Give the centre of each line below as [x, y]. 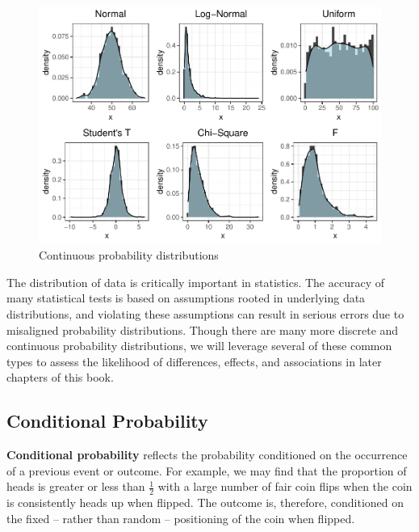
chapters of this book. [60, 377]
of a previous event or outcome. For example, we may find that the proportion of [207, 470]
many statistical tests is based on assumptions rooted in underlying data [186, 298]
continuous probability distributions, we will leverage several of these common [199, 346]
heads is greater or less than [76, 486]
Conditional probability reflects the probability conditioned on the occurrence [207, 455]
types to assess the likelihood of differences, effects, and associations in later [194, 361]
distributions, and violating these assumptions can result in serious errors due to [205, 313]
